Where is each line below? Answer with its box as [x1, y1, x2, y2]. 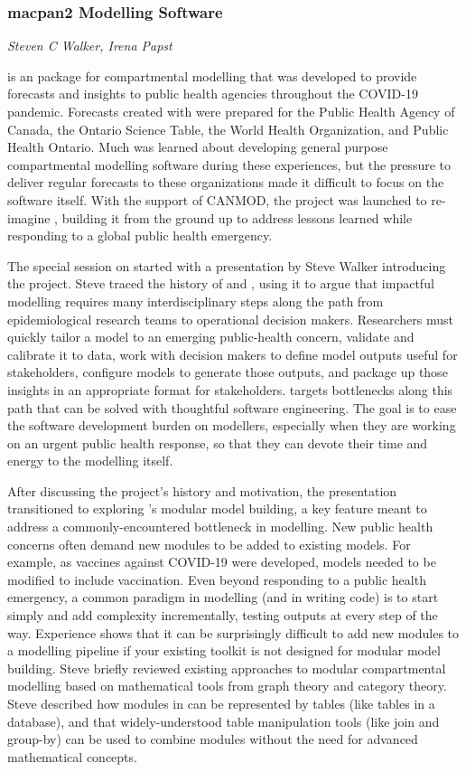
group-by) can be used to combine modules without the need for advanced [7, 730, 418, 748]
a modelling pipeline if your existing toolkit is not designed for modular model [7, 641, 441, 660]
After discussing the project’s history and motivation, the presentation [7, 481, 397, 500]
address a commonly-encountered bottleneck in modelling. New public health [7, 517, 433, 536]
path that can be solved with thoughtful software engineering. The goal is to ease [7, 398, 457, 417]
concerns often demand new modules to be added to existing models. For [7, 534, 411, 553]
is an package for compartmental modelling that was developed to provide [7, 66, 417, 85]
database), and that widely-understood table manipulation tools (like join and [7, 711, 440, 730]
